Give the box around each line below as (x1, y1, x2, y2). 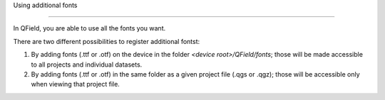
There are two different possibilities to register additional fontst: (13, 37, 200, 45)
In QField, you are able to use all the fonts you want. (13, 24, 166, 33)
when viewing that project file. (31, 80, 120, 89)
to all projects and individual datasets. (31, 60, 143, 69)
